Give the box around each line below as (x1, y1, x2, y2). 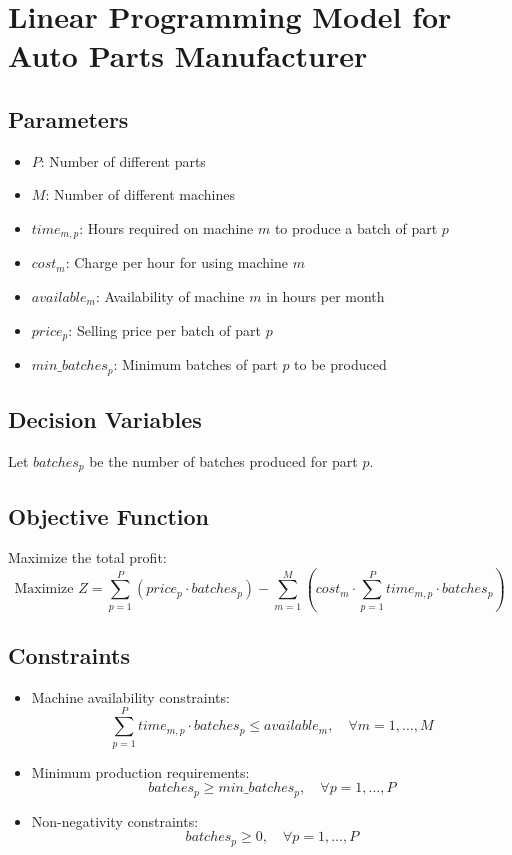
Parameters (8, 103, 129, 134)
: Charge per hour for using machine (65, 252, 288, 273)
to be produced (294, 354, 387, 375)
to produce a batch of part (274, 217, 438, 238)
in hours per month (266, 286, 385, 306)
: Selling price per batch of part (68, 319, 261, 340)
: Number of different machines (45, 184, 235, 205)
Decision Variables (8, 403, 202, 434)
